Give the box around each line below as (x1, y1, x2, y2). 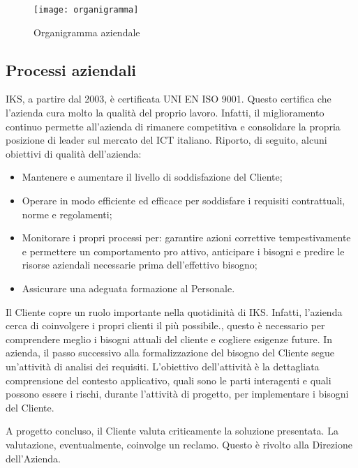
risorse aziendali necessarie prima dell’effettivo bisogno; (22, 257, 258, 272)
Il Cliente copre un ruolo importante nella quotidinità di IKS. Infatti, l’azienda (6, 304, 343, 319)
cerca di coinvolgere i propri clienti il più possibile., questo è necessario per (6, 318, 325, 333)
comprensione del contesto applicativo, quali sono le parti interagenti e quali (6, 372, 331, 387)
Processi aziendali (6, 59, 137, 80)
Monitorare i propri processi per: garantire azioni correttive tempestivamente (22, 230, 351, 245)
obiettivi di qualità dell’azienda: (6, 146, 142, 160)
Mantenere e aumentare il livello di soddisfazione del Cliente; (22, 169, 283, 184)
